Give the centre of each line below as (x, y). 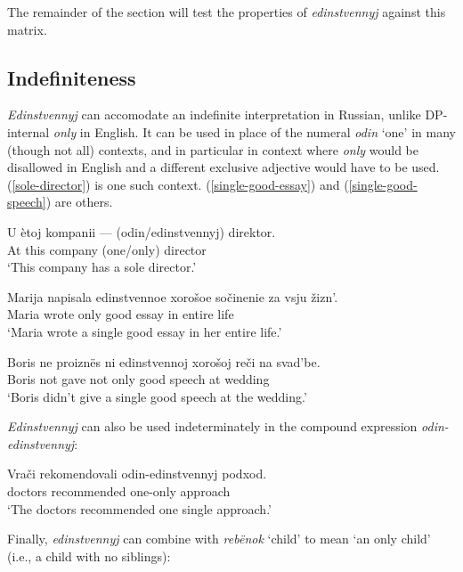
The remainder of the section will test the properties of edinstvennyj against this (227, 12)
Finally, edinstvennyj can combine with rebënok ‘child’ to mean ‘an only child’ (219, 539)
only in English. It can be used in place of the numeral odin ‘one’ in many (254, 131)
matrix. (27, 29)
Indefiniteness (72, 77)
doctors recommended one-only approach (119, 491)
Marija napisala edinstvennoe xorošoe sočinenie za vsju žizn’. (173, 296)
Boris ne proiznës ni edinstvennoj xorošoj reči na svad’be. (164, 361)
